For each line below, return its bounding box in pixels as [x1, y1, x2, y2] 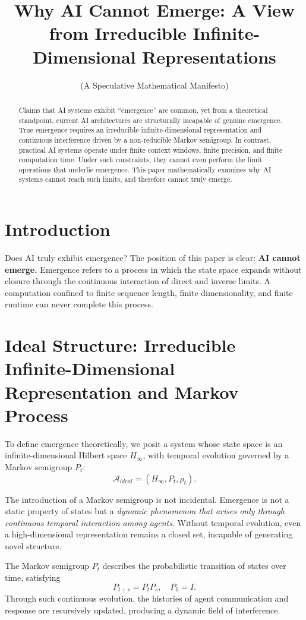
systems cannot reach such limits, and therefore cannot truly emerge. [18, 174, 232, 184]
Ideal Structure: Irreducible [5, 333, 236, 357]
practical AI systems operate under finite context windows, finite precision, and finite [18, 144, 283, 155]
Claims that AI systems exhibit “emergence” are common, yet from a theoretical [18, 105, 268, 115]
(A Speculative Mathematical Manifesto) [80, 78, 229, 91]
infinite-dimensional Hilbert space [5, 449, 127, 461]
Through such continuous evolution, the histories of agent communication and [5, 592, 289, 605]
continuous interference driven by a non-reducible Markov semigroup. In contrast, [18, 134, 272, 144]
